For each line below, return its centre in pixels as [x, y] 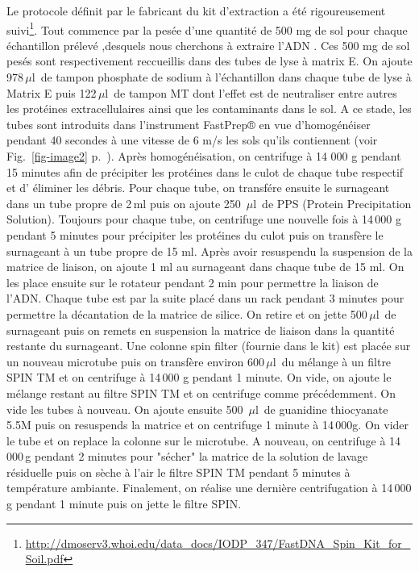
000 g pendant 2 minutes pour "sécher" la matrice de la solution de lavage [187, 456]
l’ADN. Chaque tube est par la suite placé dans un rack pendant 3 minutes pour [205, 298]
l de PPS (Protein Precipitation [332, 203]
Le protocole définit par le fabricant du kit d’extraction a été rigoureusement [196, 10]
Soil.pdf [44, 559]
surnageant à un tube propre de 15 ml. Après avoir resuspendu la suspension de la [210, 251]
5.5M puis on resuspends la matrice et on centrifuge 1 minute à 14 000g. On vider [208, 425]
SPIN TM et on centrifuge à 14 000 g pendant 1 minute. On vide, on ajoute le [199, 377]
